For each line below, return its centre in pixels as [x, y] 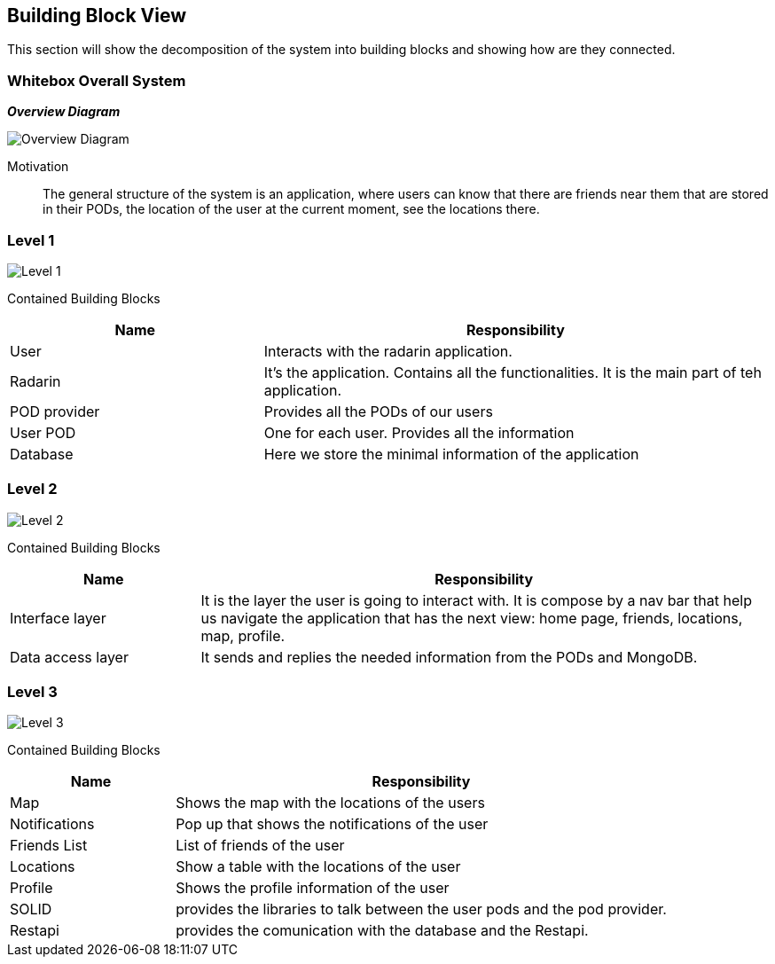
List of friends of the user [260, 846]
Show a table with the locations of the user [318, 867]
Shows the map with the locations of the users [330, 803]
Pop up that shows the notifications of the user [332, 824]
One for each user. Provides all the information [419, 432]
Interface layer [58, 618]
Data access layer [69, 657]
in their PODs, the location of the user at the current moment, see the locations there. [291, 209]
